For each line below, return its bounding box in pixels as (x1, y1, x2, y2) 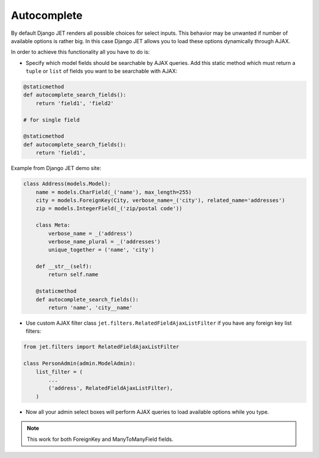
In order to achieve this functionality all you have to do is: (11, 48, 150, 55)
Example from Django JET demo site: (11, 165, 102, 172)
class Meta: (35, 222, 71, 228)
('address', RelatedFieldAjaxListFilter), (48, 385, 174, 392)
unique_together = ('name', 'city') (48, 247, 155, 253)
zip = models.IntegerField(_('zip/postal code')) (35, 205, 183, 212)
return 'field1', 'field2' (35, 100, 115, 106)
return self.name (48, 271, 99, 278)
